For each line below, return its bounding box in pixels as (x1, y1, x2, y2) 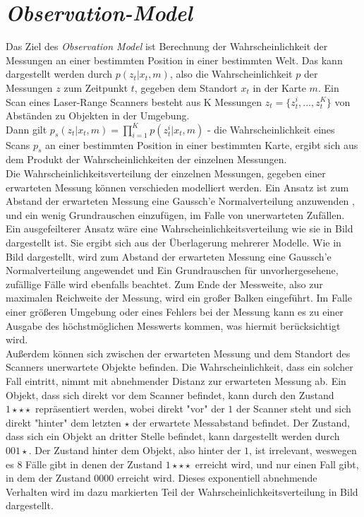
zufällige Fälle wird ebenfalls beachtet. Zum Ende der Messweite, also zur (6, 276, 323, 291)
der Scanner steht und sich (236, 401, 351, 416)
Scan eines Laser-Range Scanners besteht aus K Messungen (6, 94, 262, 109)
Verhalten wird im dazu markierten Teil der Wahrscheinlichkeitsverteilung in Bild (6, 484, 358, 499)
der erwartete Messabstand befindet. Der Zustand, (133, 415, 350, 429)
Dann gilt (6, 121, 47, 136)
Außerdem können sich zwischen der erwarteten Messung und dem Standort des (6, 345, 351, 360)
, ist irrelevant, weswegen (249, 442, 357, 457)
